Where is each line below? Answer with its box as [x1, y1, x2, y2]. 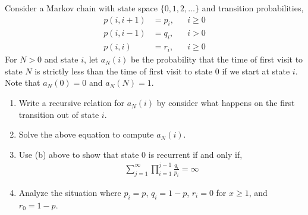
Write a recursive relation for [18, 96, 125, 109]
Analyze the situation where [18, 186, 121, 198]
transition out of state [18, 108, 99, 120]
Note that [5, 76, 40, 89]
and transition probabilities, [202, 2, 304, 14]
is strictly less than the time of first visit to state [34, 64, 213, 77]
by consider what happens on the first [156, 96, 295, 109]
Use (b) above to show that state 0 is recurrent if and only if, [18, 148, 243, 160]
